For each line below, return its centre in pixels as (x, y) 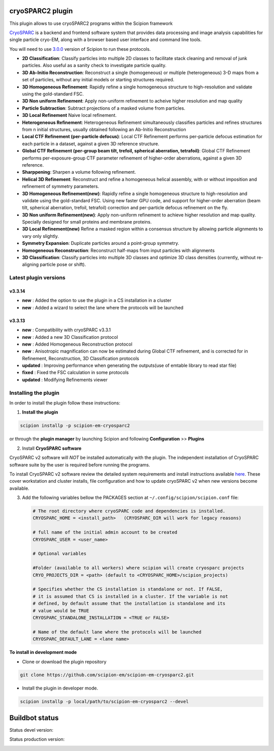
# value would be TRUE (61, 611)
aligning (30, 265)
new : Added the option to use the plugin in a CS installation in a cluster (97, 300)
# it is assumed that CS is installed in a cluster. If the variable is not (130, 596)
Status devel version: (31, 730)
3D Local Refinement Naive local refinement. (69, 115)
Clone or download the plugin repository (64, 662)
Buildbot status (34, 718)
